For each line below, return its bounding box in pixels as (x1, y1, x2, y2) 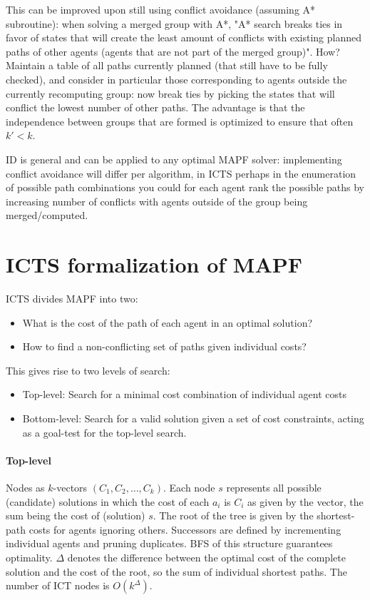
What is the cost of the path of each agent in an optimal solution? (22, 315, 313, 330)
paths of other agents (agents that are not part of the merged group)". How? (6, 44, 340, 59)
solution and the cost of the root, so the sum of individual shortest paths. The (6, 564, 347, 579)
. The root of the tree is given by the (153, 508, 314, 523)
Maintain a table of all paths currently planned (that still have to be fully (6, 58, 328, 73)
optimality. (6, 549, 53, 564)
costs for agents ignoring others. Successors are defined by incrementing (29, 522, 341, 537)
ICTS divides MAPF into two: (6, 291, 138, 306)
